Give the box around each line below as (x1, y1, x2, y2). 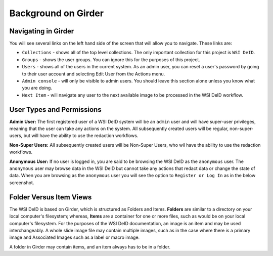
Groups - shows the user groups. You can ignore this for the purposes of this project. (22, 56, 201, 63)
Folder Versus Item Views (9, 193, 92, 201)
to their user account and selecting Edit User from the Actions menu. (22, 71, 165, 77)
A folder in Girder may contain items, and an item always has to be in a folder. (9, 243, 171, 250)
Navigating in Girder (9, 27, 74, 35)
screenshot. (9, 180, 34, 186)
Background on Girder (9, 8, 104, 19)
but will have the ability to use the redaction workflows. (23, 133, 139, 139)
